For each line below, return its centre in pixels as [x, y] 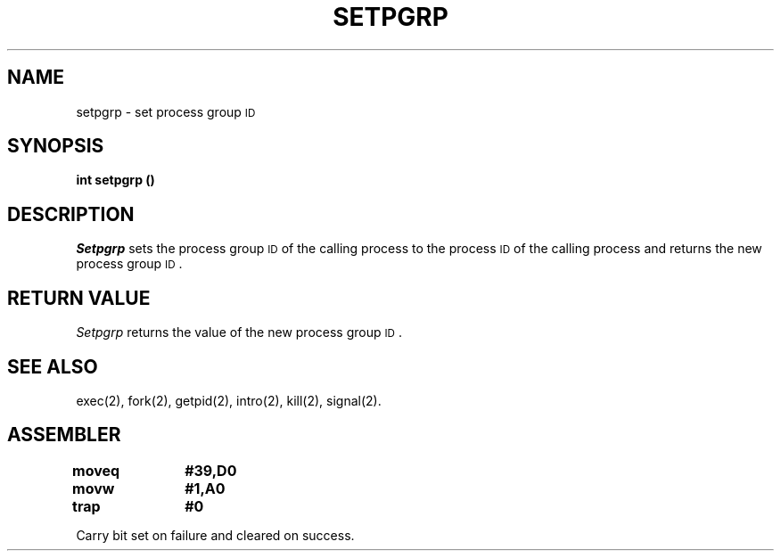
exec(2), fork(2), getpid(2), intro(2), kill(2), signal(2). [229, 400]
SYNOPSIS [56, 146]
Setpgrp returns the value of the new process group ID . [239, 332]
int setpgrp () [115, 180]
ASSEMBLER [64, 435]
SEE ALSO [53, 366]
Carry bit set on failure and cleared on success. [215, 535]
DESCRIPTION [71, 214]
